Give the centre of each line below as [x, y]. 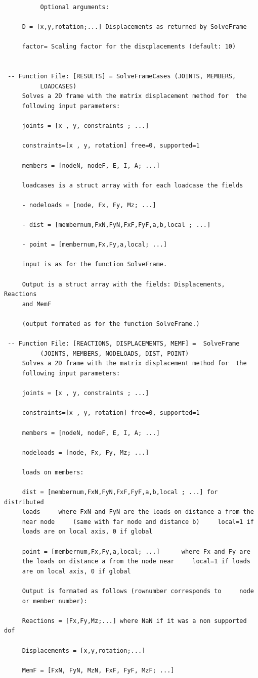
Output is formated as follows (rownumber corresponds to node [138, 591]
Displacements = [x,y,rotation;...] [84, 650]
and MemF [37, 304]
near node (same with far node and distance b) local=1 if [138, 522]
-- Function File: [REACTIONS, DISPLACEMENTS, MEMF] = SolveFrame [124, 344]
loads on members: [53, 472]
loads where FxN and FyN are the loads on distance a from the [138, 512]
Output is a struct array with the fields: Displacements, [123, 284]
